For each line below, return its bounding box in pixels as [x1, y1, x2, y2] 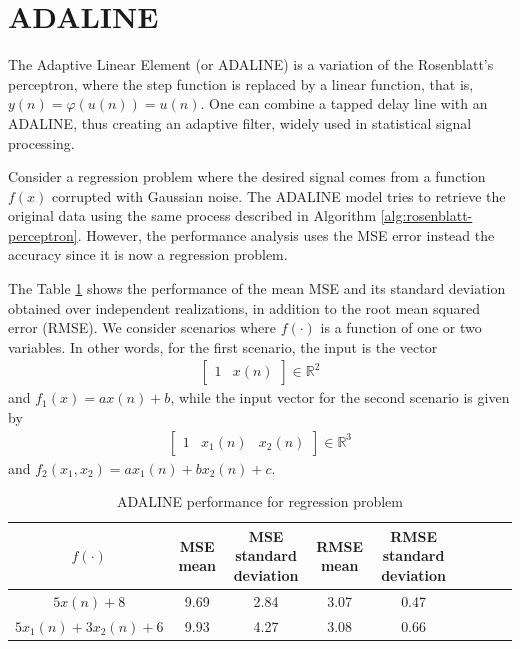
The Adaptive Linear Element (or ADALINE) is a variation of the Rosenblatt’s [8, 54, 494, 75]
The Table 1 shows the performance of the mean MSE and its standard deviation [8, 278, 506, 299]
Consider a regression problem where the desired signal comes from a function [8, 166, 486, 187]
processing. [8, 132, 75, 153]
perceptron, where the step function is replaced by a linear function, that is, [8, 73, 474, 94]
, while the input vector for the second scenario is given [170, 387, 510, 408]
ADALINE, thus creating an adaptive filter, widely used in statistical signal [8, 112, 472, 133]
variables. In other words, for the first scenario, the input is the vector [8, 336, 438, 357]
